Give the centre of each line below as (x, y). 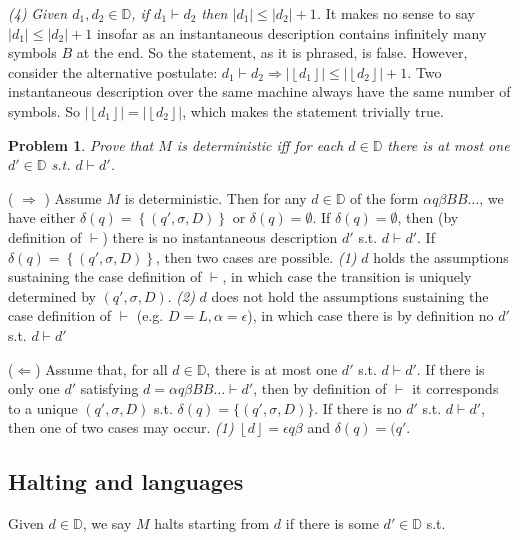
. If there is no (358, 407)
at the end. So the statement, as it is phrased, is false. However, (272, 52)
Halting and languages (126, 481)
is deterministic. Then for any (215, 197)
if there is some (332, 523)
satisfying (109, 388)
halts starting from (212, 523)
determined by (52, 295)
